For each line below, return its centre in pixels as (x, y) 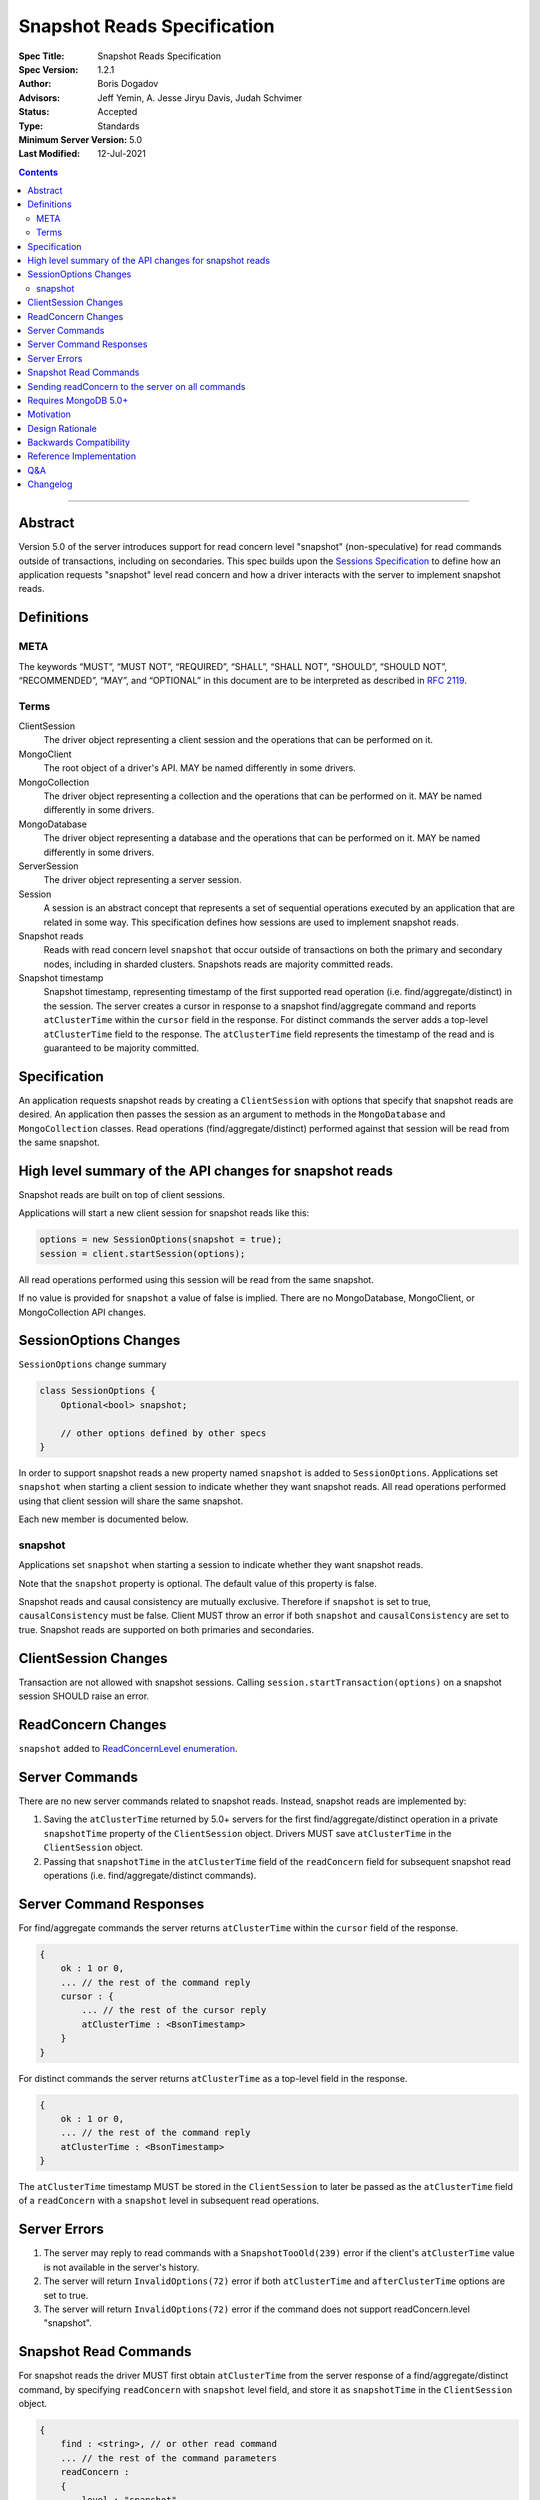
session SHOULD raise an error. (84, 1696)
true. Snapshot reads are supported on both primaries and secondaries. (166, 1629)
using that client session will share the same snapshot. (131, 1501)
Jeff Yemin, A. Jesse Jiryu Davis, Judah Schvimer (200, 97)
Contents (38, 172)
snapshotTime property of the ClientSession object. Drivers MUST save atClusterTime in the (247, 1833)
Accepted (117, 112)
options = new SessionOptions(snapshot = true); (161, 1239)
